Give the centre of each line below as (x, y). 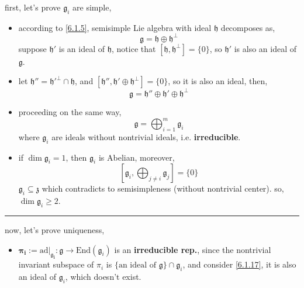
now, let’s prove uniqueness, (55, 230)
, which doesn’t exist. (103, 277)
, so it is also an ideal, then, (218, 81)
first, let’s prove (33, 7)
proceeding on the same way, (70, 111)
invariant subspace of (56, 264)
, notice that (134, 48)
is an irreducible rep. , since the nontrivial (193, 249)
